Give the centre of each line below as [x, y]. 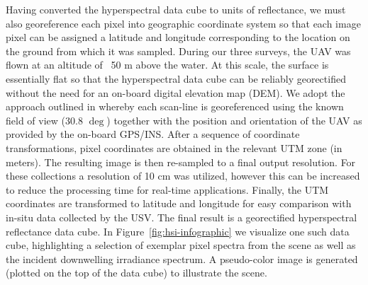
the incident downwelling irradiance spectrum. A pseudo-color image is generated [182, 258]
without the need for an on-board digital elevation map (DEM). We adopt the [175, 92]
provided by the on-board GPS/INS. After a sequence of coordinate [153, 134]
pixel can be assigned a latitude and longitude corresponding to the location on [178, 37]
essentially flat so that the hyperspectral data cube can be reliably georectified [176, 78]
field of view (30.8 [44, 120]
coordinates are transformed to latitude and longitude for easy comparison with [179, 203]
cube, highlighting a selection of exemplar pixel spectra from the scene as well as [181, 245]
